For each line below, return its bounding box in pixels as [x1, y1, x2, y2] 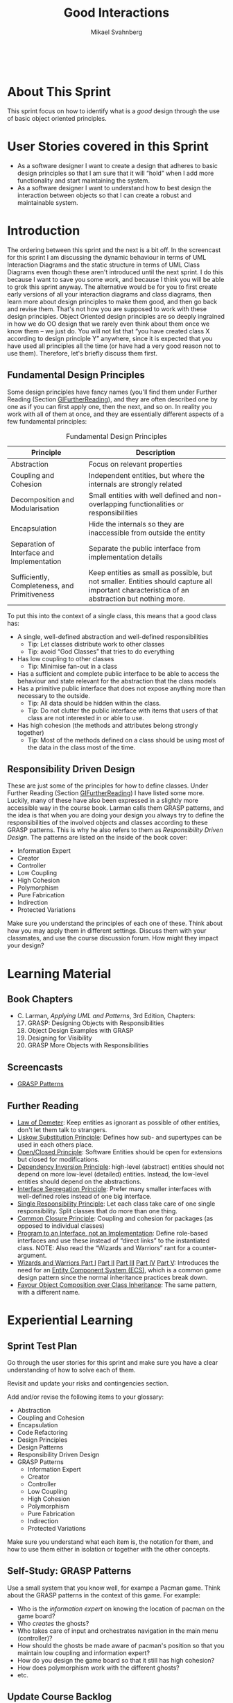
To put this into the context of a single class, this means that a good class [7, 611, 217, 620]
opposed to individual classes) [17, 1222, 105, 1230]
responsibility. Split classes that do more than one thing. [17, 1207, 178, 1215]
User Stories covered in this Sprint [7, 139, 209, 154]
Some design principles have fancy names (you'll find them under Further [7, 388, 217, 396]
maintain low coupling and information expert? [17, 1648, 150, 1657]
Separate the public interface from [88, 543, 201, 553]
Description [135, 447, 175, 457]
